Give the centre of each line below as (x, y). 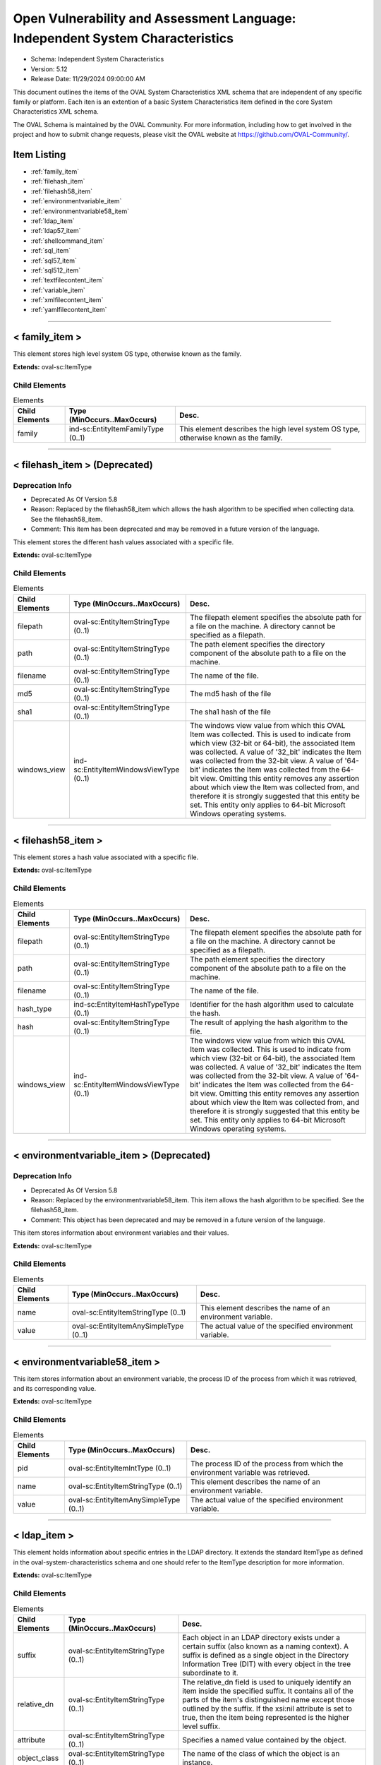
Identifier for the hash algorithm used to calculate (272, 1004)
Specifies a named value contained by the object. (265, 1740)
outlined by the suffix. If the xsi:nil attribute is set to (267, 1709)
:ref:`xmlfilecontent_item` (67, 300)
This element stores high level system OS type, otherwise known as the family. (127, 354)
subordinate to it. (211, 1673)
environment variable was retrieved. (250, 1472)
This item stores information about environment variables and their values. (121, 1233)
